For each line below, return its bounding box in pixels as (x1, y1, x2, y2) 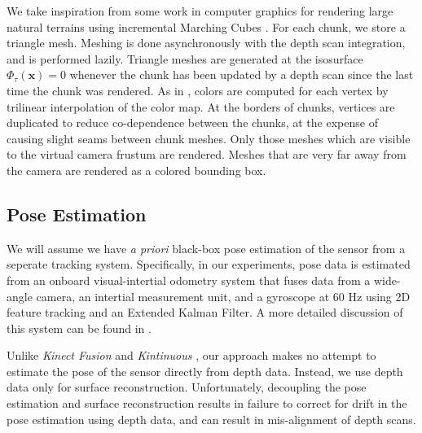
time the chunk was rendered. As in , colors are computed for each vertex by (7, 81, 389, 98)
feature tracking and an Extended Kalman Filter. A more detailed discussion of (7, 304, 403, 321)
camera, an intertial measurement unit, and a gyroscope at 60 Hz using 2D (36, 287, 411, 304)
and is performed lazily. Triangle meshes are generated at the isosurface (7, 50, 363, 67)
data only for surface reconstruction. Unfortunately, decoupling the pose (7, 378, 367, 396)
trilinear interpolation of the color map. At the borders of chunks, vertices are (7, 98, 395, 115)
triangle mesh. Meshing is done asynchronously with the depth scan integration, (7, 34, 406, 51)
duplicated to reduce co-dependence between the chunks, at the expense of (7, 114, 378, 131)
